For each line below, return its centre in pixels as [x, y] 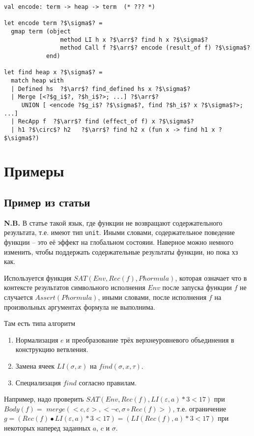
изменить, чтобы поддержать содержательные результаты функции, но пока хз [121, 251]
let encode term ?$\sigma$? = [53, 23]
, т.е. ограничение [199, 408]
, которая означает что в [211, 277]
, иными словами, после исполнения [152, 297]
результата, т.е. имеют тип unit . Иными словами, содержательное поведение [119, 232]
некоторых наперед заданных [47, 427]
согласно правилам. [108, 382]
